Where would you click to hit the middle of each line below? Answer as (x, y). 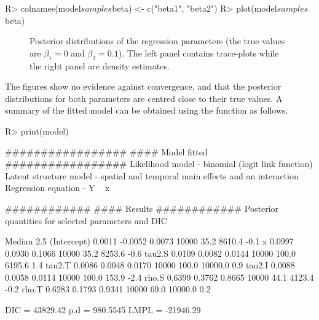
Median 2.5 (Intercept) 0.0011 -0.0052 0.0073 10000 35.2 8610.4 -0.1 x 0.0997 (149, 241)
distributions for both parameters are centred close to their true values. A (144, 98)
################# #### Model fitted (106, 151)
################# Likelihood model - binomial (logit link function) (159, 164)
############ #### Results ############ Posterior (142, 208)
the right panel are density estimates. (100, 65)
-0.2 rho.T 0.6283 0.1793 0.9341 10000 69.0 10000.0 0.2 (108, 289)
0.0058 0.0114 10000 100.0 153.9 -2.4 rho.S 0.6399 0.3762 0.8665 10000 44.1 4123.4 (159, 277)
